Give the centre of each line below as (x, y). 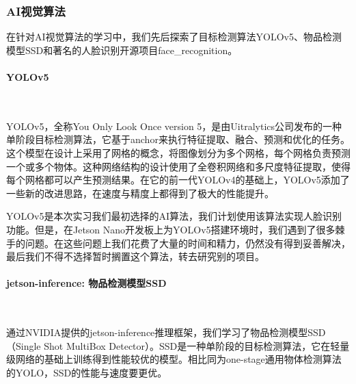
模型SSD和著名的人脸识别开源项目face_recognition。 (122, 50)
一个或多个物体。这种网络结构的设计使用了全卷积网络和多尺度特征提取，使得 (178, 166)
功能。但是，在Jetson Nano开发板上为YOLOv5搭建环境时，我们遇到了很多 (171, 229)
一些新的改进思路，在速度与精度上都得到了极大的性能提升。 (140, 193)
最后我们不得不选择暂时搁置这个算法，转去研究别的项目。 (135, 256)
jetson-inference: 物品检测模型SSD (86, 283)
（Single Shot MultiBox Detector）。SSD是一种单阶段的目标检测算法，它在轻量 (178, 345)
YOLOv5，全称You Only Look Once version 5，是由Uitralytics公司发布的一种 (174, 126)
